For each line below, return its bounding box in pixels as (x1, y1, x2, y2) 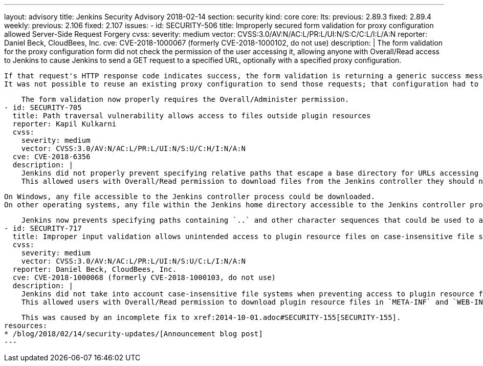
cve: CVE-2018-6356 (12, 153, 91, 161)
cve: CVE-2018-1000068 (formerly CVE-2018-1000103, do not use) (12, 273, 276, 282)
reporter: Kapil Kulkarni (12, 120, 117, 128)
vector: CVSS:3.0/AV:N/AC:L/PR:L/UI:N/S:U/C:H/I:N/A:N (21, 144, 246, 153)
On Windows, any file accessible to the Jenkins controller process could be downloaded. (4, 192, 375, 201)
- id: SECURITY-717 (4, 224, 82, 232)
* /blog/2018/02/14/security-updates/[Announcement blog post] (4, 330, 263, 338)
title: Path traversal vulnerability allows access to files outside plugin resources (12, 112, 371, 120)
